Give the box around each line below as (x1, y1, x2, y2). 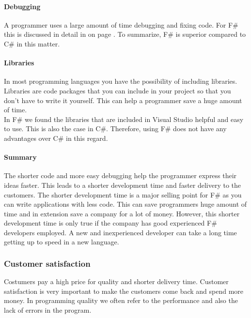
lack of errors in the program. (4, 305, 92, 315)
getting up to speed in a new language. (4, 237, 119, 247)
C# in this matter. (4, 38, 60, 48)
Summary (4, 152, 37, 162)
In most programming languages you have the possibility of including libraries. (4, 76, 237, 86)
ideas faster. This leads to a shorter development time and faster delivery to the (4, 180, 241, 190)
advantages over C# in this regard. (4, 133, 108, 143)
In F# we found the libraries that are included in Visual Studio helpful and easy (4, 114, 244, 124)
